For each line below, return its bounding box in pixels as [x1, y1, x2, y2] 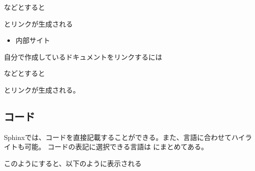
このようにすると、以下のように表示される [4, 158, 142, 168]
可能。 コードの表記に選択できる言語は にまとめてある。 [24, 141, 208, 152]
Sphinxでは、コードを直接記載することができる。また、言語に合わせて [4, 132, 232, 142]
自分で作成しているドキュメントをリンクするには [4, 51, 162, 62]
